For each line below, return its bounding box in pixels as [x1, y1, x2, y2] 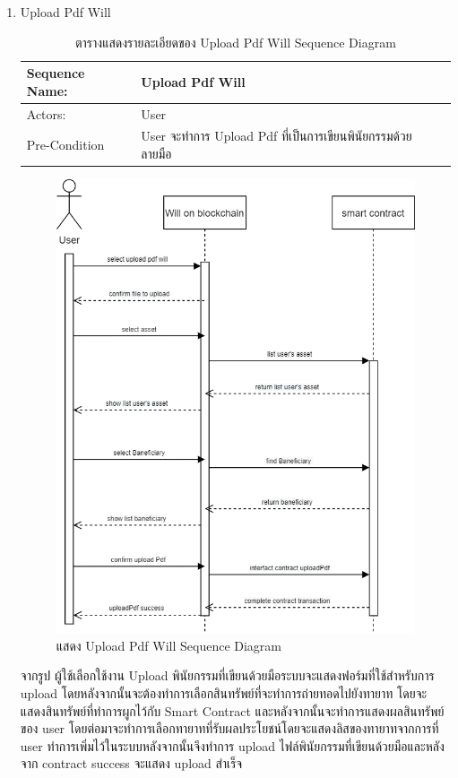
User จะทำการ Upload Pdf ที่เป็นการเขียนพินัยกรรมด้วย [141, 126, 412, 145]
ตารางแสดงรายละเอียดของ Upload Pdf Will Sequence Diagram [74, 32, 396, 51]
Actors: [26, 104, 66, 123]
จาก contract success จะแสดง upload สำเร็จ [20, 754, 243, 773]
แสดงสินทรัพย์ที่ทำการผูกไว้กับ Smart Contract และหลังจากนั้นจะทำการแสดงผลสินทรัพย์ [20, 701, 445, 720]
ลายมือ [141, 144, 172, 163]
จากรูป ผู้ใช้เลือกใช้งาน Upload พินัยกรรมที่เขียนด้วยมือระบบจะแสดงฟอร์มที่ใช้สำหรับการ [20, 666, 435, 685]
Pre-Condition [26, 135, 105, 154]
